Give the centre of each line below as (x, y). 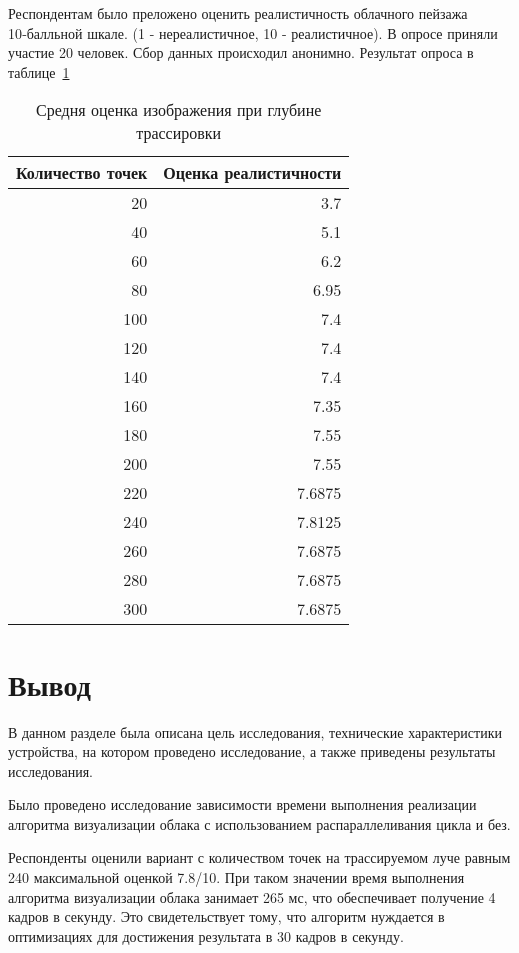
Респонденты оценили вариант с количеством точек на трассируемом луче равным (259, 857)
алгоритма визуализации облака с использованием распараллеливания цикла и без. (259, 823)
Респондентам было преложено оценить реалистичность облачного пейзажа (238, 13)
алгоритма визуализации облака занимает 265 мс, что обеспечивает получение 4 (252, 896)
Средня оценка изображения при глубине (179, 110)
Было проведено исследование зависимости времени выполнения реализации (242, 804)
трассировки (179, 133)
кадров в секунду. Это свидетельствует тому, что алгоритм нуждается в (226, 916)
